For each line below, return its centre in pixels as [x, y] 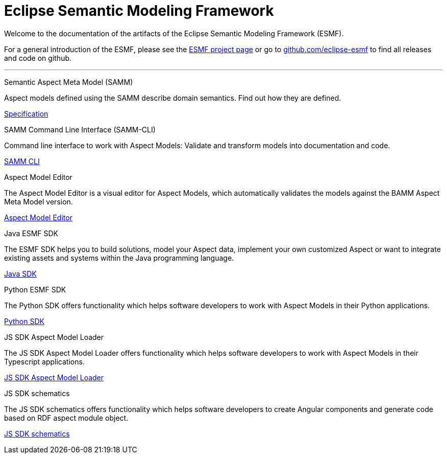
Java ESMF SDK [31, 233]
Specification [26, 113]
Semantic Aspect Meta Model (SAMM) [69, 82]
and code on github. [38, 58]
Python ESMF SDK [35, 289]
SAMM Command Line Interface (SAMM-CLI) [80, 129]
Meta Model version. [39, 201]
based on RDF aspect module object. [66, 418]
